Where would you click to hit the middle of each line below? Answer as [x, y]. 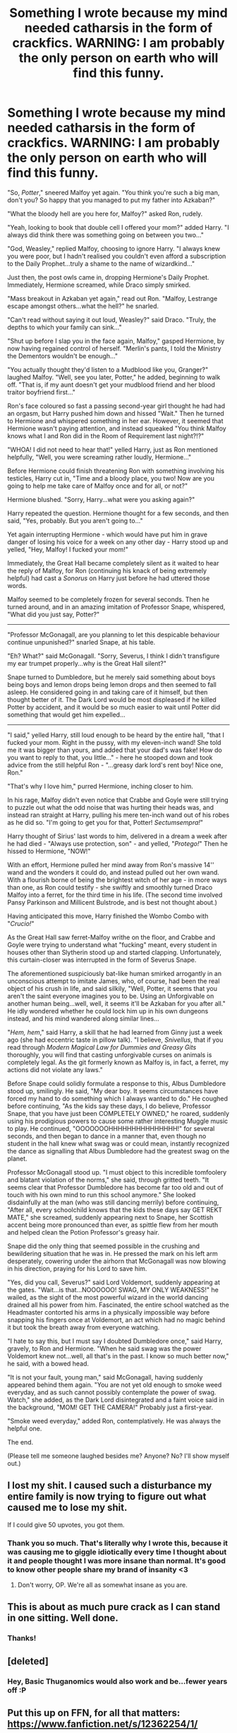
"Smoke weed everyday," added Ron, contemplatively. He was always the [114, 1421]
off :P [17, 1690]
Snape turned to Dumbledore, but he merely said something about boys [111, 677]
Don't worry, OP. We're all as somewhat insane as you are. [103, 1585]
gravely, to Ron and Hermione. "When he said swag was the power [104, 1349]
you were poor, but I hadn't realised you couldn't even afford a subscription [117, 256]
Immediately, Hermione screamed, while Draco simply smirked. [99, 285]
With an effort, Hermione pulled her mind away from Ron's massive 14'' [111, 864]
